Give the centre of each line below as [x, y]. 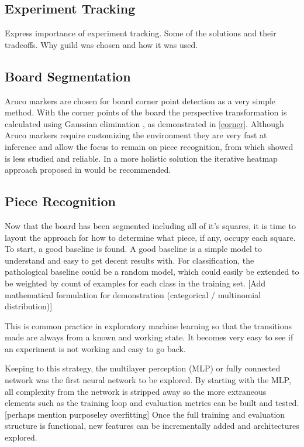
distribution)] [29, 306]
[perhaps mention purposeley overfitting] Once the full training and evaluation [145, 414]
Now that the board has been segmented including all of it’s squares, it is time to [150, 225]
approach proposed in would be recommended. [88, 170]
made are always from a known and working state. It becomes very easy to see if [149, 337]
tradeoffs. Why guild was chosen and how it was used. [101, 44]
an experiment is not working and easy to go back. [95, 348]
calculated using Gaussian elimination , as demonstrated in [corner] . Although [144, 123]
